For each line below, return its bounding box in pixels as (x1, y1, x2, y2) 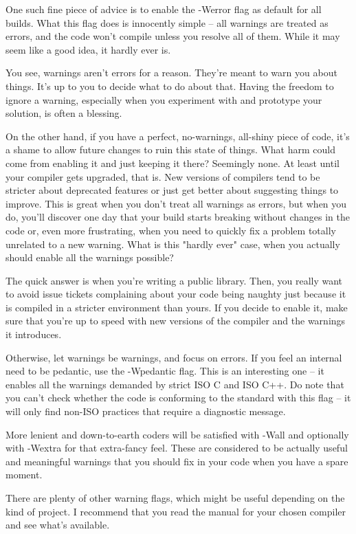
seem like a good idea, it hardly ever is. (5, 42, 171, 56)
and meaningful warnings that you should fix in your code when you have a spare (5, 454, 348, 468)
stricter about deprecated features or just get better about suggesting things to (5, 183, 339, 197)
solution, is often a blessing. (5, 106, 122, 120)
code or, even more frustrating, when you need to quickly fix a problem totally (5, 223, 336, 237)
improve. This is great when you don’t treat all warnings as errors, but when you (5, 196, 347, 210)
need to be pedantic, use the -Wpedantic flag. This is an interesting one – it (5, 364, 324, 378)
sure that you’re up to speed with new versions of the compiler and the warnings (5, 313, 346, 328)
